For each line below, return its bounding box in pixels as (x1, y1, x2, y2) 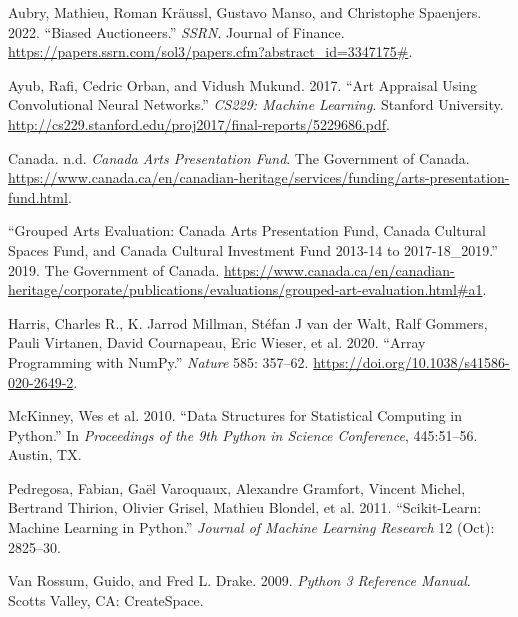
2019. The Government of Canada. (8, 259, 220, 280)
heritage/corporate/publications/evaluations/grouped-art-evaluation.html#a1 (8, 279, 483, 300)
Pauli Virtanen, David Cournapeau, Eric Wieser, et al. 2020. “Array (8, 332, 426, 353)
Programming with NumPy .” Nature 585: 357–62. (8, 351, 309, 372)
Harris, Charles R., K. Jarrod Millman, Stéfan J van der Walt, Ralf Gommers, (8, 312, 488, 333)
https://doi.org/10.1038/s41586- (313, 351, 510, 372)
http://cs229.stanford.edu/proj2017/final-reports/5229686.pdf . (8, 113, 391, 134)
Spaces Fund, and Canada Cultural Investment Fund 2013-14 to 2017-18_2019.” (8, 239, 498, 260)
